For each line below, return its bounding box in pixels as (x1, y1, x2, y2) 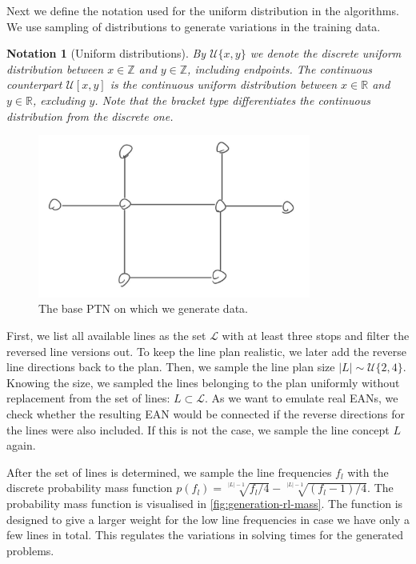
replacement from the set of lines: (6, 390, 170, 406)
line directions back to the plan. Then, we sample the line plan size (6, 358, 335, 375)
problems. (6, 542, 54, 558)
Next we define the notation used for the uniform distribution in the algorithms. (6, 2, 399, 18)
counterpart (6, 76, 62, 93)
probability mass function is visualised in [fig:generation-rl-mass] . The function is (6, 495, 403, 512)
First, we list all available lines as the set (6, 327, 206, 344)
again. (6, 437, 36, 454)
